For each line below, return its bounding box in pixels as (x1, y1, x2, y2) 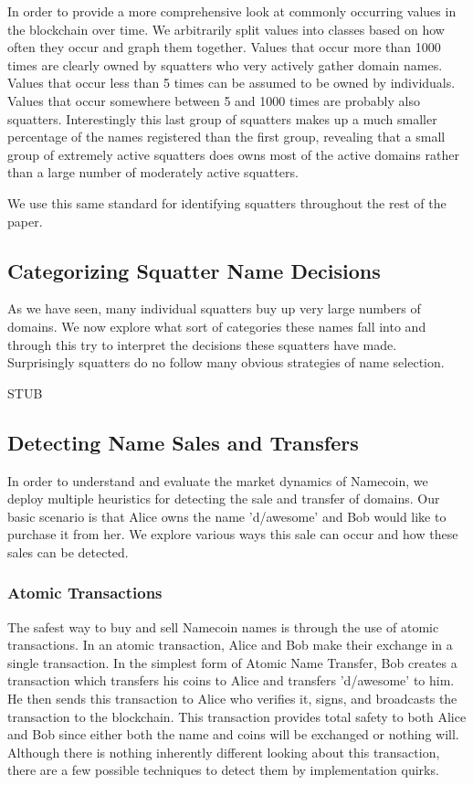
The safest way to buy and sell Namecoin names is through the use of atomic (7, 617, 439, 636)
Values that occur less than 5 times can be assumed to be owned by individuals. (7, 73, 456, 92)
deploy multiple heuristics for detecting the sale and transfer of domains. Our (7, 489, 440, 508)
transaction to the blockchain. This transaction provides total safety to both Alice (7, 706, 467, 726)
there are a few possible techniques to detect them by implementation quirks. (7, 760, 439, 780)
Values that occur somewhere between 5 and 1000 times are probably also (7, 90, 420, 110)
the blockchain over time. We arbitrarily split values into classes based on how (7, 19, 445, 38)
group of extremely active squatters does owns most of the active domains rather (7, 144, 459, 164)
